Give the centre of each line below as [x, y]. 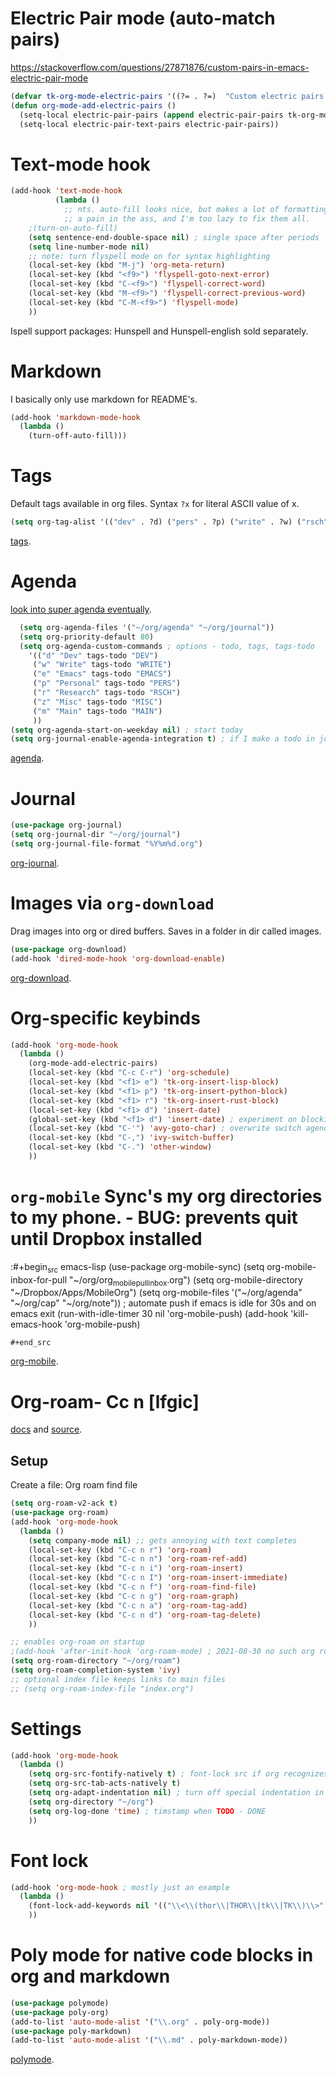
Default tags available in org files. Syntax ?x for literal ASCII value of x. [155, 504]
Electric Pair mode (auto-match [143, 18]
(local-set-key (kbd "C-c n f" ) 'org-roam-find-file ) [142, 1587]
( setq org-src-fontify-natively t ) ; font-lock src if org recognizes [178, 1774]
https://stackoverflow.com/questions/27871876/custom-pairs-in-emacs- [160, 67]
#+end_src [31, 1343]
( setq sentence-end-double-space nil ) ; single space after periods [174, 237]
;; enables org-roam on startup [77, 1642]
